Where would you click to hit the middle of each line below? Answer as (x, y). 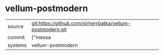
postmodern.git (49, 29)
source (15, 26)
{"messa (41, 37)
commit (16, 37)
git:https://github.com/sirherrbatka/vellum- (81, 23)
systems (17, 45)
